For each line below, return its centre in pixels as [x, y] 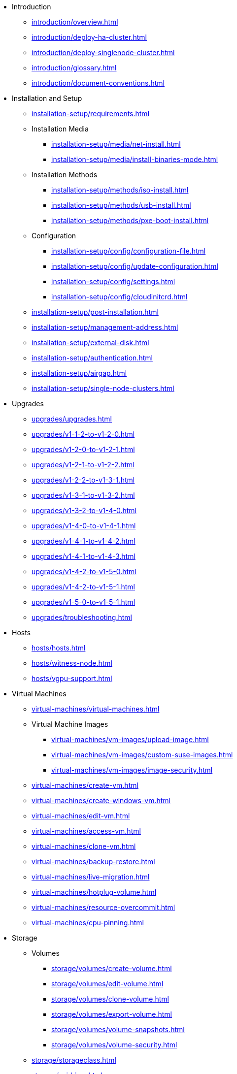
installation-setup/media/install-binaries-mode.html [135, 159]
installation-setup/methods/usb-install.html [121, 205]
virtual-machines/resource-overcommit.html [103, 907]
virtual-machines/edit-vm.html [81, 816]
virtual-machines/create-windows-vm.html [101, 800]
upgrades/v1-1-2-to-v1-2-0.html [83, 434]
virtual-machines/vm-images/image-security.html [132, 770]
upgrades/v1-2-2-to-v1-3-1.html [83, 480]
